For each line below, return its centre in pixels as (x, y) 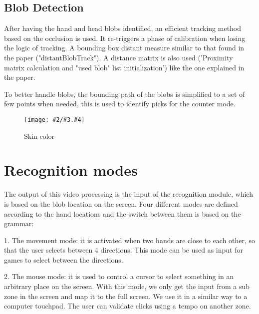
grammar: (19, 223)
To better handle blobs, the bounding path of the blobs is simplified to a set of (125, 94)
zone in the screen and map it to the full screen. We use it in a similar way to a (126, 296)
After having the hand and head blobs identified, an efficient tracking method (123, 28)
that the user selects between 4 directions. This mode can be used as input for (124, 250)
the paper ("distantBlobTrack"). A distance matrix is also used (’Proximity (119, 57)
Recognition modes (71, 170)
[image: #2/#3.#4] (54, 120)
